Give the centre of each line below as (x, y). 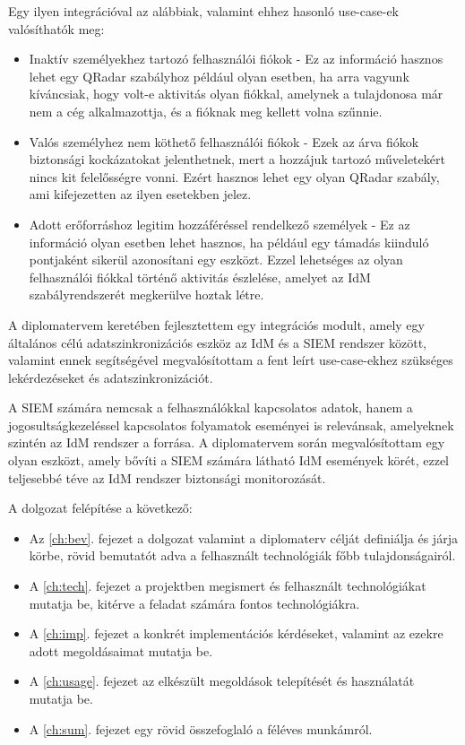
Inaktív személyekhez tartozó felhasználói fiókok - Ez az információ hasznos (236, 59)
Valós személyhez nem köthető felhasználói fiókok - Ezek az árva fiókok (224, 141)
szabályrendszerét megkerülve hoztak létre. (146, 295)
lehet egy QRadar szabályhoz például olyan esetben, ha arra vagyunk (219, 76)
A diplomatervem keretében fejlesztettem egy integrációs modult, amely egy (216, 324)
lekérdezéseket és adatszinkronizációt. (111, 377)
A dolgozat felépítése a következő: (100, 508)
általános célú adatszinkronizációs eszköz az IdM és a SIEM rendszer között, (217, 342)
